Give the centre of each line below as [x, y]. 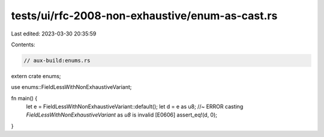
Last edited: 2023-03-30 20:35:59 [54, 34]
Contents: [23, 44]
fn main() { [24, 98]
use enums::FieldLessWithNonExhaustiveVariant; [71, 87]
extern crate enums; [36, 76]
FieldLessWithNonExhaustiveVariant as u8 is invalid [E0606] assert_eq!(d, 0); [122, 115]
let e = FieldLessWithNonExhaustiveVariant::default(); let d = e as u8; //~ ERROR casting [135, 107]
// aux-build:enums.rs [57, 60]
